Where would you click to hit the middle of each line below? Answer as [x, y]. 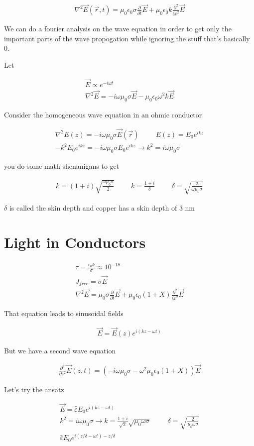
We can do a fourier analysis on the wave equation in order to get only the [118, 29]
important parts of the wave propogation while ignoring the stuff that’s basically [127, 38]
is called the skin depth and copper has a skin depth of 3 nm [102, 208]
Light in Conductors [75, 242]
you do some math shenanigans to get [62, 166]
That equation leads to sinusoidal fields [64, 313]
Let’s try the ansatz [34, 389]
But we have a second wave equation [60, 350]
